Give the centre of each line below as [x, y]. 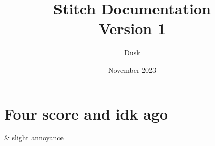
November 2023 [132, 69]
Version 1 [132, 28]
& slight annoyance [34, 138]
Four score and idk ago [86, 113]
